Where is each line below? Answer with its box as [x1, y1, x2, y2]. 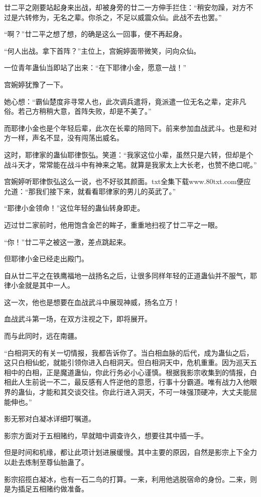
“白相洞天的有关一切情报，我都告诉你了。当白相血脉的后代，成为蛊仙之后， [4, 347, 253, 358]
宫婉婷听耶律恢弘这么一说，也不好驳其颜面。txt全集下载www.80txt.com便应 [4, 176, 251, 187]
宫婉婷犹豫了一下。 [4, 79, 67, 89]
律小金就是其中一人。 [4, 280, 74, 290]
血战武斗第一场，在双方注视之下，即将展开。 [4, 313, 152, 324]
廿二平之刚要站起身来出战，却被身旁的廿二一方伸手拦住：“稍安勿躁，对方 [4, 2, 246, 12]
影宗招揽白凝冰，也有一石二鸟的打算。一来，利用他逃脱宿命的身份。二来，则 [4, 473, 257, 484]
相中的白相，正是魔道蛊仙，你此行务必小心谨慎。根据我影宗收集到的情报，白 [4, 367, 257, 377]
